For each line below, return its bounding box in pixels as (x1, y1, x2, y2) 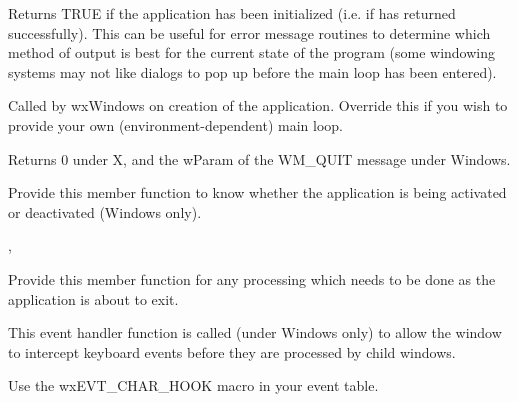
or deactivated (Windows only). (8, 201, 202, 222)
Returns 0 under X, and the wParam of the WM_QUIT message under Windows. (8, 148, 511, 169)
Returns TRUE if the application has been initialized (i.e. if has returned (8, 3, 456, 23)
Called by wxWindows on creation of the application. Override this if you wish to (8, 95, 508, 116)
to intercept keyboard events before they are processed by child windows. (8, 341, 456, 362)
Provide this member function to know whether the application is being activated (8, 182, 507, 203)
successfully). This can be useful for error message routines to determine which (8, 22, 491, 43)
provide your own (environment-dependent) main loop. (8, 114, 343, 135)
